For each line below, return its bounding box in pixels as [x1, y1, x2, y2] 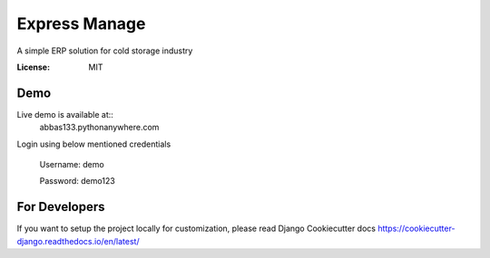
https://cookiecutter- [377, 223, 456, 234]
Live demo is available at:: [16, 109, 113, 119]
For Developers [16, 199, 105, 215]
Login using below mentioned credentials [16, 139, 171, 149]
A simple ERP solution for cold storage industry [16, 45, 193, 56]
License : [16, 62, 50, 72]
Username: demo [39, 159, 104, 170]
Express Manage [16, 14, 146, 33]
